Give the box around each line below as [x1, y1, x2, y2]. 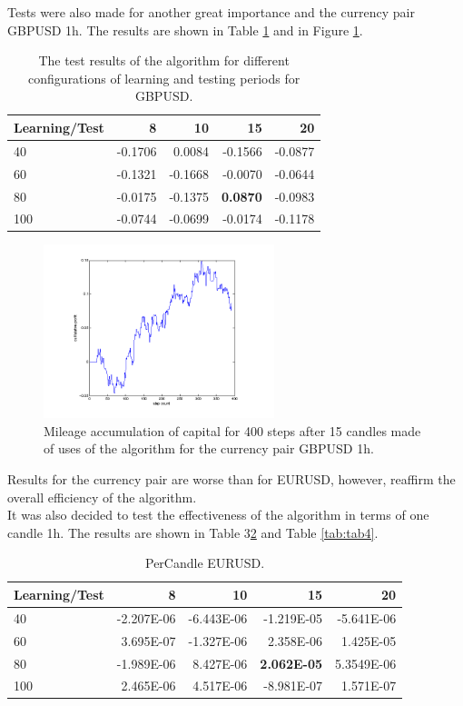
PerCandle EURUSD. [145, 553, 265, 572]
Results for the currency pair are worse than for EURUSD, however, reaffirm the [7, 470, 456, 488]
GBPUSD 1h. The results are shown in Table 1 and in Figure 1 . [7, 20, 363, 39]
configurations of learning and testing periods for [28, 68, 300, 87]
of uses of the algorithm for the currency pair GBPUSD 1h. [44, 439, 374, 458]
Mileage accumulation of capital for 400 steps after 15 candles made [44, 421, 421, 440]
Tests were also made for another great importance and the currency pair [7, 3, 415, 21]
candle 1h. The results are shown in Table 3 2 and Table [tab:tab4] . [7, 522, 379, 542]
